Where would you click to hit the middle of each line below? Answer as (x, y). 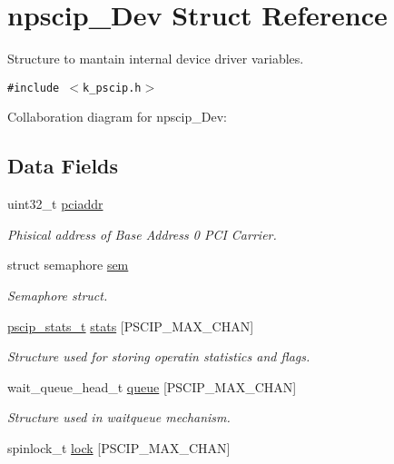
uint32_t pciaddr (55, 204)
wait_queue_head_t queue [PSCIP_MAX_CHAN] (152, 386)
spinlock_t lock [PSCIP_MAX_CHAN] (119, 447)
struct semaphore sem (68, 265)
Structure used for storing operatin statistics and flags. (159, 356)
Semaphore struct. (58, 295)
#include (34, 88)
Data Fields (63, 166)
